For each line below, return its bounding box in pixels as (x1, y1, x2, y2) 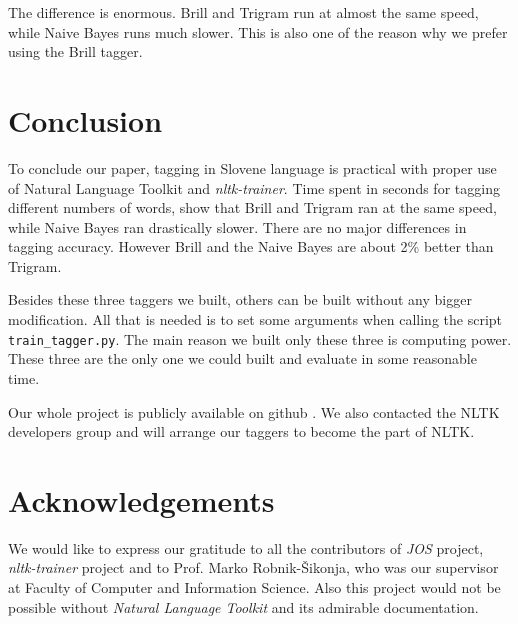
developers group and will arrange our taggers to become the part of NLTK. (8, 421, 475, 442)
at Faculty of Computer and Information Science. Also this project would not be (8, 577, 501, 597)
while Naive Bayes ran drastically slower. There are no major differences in (8, 216, 467, 237)
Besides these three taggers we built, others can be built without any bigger (8, 289, 472, 310)
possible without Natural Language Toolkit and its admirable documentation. (8, 596, 479, 617)
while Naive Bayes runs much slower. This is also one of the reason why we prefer (8, 21, 508, 42)
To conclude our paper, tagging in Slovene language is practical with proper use (8, 157, 497, 178)
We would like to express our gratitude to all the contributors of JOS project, (8, 537, 484, 558)
